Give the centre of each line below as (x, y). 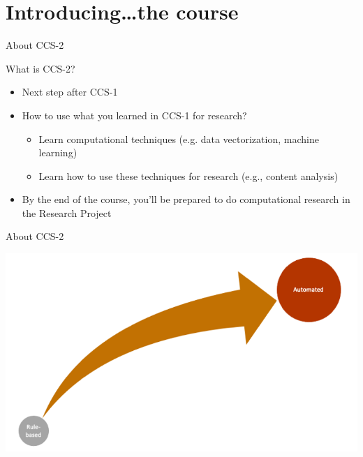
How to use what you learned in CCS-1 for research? (134, 115)
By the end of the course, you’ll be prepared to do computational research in (186, 199)
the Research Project (67, 212)
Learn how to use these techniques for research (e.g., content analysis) (188, 175)
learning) (58, 152)
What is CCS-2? (40, 68)
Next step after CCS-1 (70, 92)
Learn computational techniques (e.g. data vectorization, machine (179, 138)
